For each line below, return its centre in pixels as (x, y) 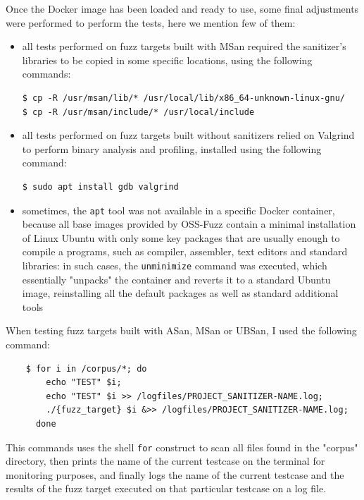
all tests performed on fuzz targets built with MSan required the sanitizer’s (184, 46)
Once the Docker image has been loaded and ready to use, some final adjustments (182, 8)
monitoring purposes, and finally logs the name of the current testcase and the (175, 474)
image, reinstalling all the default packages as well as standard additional (180, 293)
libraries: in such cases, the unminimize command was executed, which (175, 265)
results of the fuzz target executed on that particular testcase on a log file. (166, 488)
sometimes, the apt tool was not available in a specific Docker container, (178, 210)
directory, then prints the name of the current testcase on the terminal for (165, 461)
